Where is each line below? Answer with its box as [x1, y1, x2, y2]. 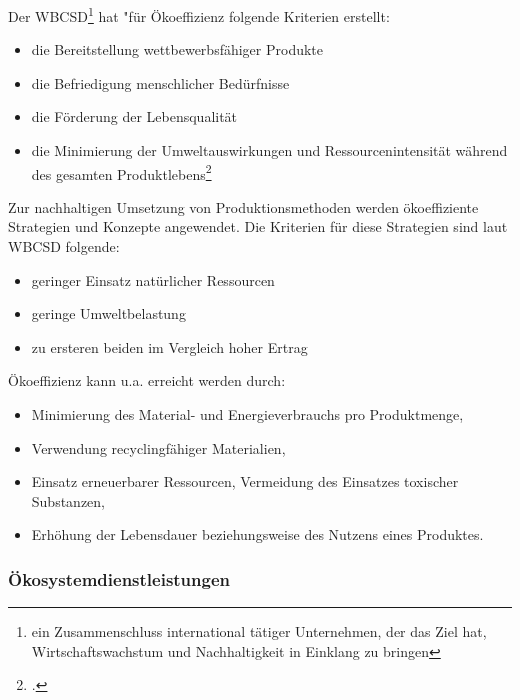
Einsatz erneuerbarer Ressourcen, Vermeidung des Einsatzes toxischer [31, 471, 459, 492]
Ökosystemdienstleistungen [8, 566, 231, 591]
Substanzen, [31, 490, 106, 511]
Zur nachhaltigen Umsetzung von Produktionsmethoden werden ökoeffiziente [8, 196, 479, 217]
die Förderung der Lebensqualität [31, 106, 238, 127]
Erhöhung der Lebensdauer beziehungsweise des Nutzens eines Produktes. [31, 524, 484, 545]
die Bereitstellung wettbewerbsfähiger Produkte [31, 39, 324, 60]
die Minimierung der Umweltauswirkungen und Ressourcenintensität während [31, 140, 508, 161]
